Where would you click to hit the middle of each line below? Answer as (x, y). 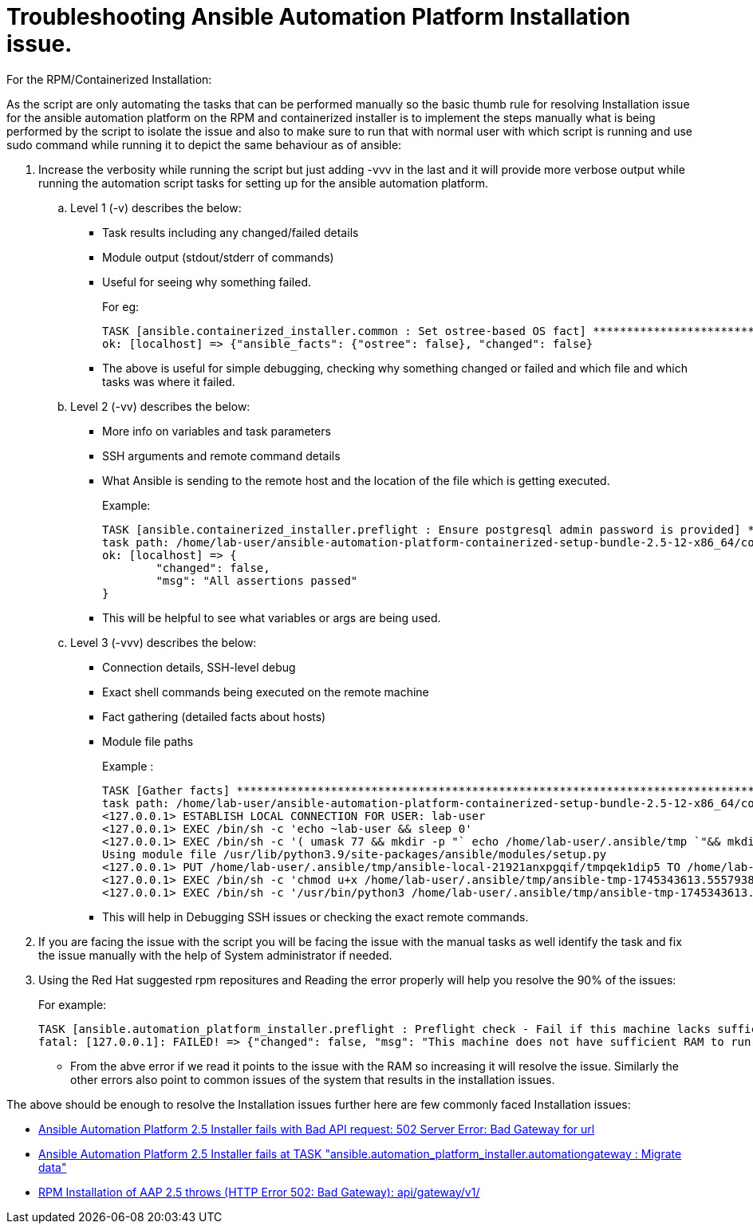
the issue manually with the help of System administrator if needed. (215, 955)
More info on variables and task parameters (217, 431)
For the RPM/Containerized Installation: (109, 79)
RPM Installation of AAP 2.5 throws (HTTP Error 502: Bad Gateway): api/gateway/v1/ (259, 1192)
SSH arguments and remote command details (221, 455)
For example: (73, 1004)
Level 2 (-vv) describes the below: (160, 406)
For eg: (121, 306)
